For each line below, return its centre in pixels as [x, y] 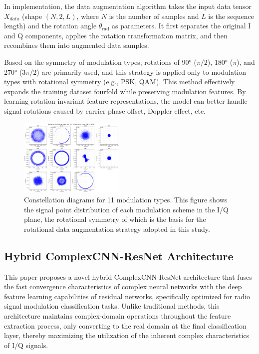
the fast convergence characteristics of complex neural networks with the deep [123, 286]
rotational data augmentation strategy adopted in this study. [117, 229]
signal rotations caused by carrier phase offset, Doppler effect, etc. [105, 110]
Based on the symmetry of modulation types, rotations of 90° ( [100, 62]
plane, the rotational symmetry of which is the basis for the [115, 219]
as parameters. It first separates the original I [181, 26]
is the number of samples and [154, 16]
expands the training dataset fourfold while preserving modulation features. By [125, 91]
